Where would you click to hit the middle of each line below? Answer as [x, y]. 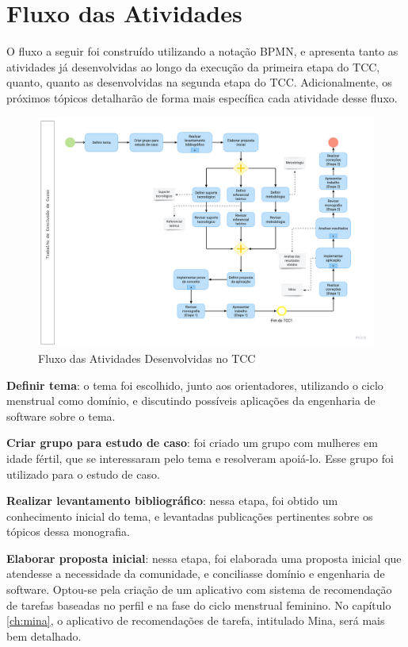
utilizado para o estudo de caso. [83, 474]
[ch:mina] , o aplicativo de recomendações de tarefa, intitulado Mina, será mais [196, 620]
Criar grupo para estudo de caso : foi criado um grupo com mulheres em [192, 443]
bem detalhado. [44, 635]
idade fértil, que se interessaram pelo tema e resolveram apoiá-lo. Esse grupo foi [200, 458]
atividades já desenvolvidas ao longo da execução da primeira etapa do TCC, [193, 66]
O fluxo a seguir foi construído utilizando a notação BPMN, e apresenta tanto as [202, 51]
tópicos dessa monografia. [68, 531]
